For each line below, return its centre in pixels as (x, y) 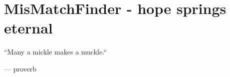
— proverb (20, 68)
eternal (28, 28)
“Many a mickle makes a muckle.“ (55, 52)
